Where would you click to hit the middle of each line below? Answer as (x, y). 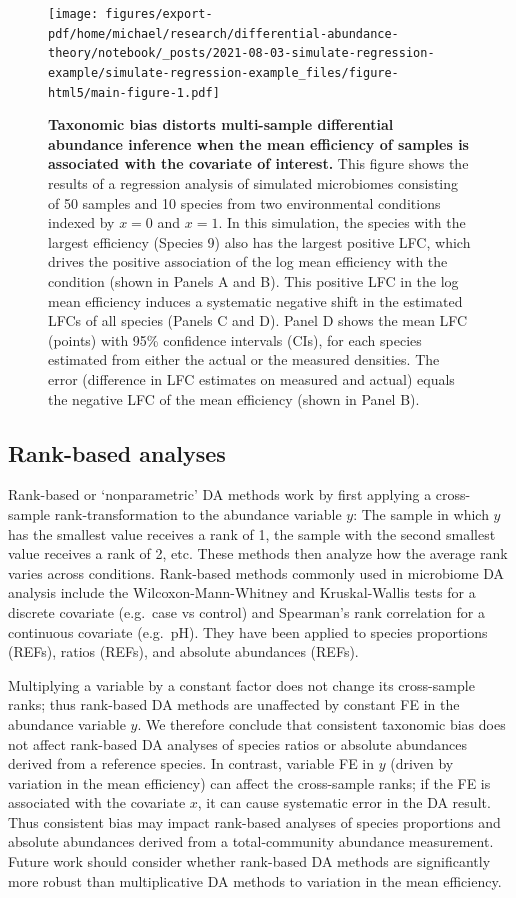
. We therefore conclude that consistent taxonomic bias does (321, 723)
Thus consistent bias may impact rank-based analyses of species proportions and (254, 821)
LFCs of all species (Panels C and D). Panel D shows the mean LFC (258, 320)
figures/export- (159, 14)
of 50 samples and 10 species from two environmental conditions (244, 202)
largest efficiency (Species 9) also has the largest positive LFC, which (259, 241)
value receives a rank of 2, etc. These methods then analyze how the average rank (258, 553)
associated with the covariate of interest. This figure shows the (258, 163)
